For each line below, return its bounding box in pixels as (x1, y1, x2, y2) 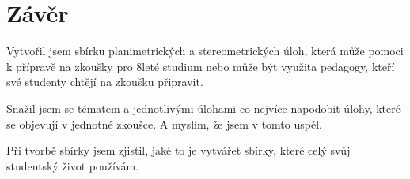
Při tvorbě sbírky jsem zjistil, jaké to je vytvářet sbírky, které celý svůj (6, 142, 351, 158)
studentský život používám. (6, 157, 139, 173)
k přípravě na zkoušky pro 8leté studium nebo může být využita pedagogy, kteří (6, 58, 395, 74)
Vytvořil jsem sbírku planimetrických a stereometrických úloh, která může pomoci (6, 43, 404, 59)
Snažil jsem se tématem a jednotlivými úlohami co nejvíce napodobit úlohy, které (6, 99, 401, 116)
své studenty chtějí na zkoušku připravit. (6, 73, 203, 90)
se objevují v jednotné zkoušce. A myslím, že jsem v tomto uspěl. (6, 115, 322, 132)
